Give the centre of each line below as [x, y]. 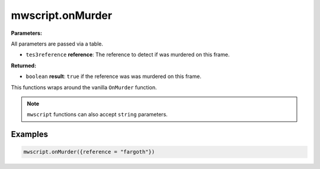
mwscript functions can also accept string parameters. [97, 115]
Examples [30, 134]
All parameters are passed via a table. [57, 44]
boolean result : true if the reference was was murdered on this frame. [113, 76]
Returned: [24, 66]
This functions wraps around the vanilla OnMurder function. [84, 87]
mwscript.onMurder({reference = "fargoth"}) [89, 152]
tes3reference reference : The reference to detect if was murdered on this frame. [128, 55]
